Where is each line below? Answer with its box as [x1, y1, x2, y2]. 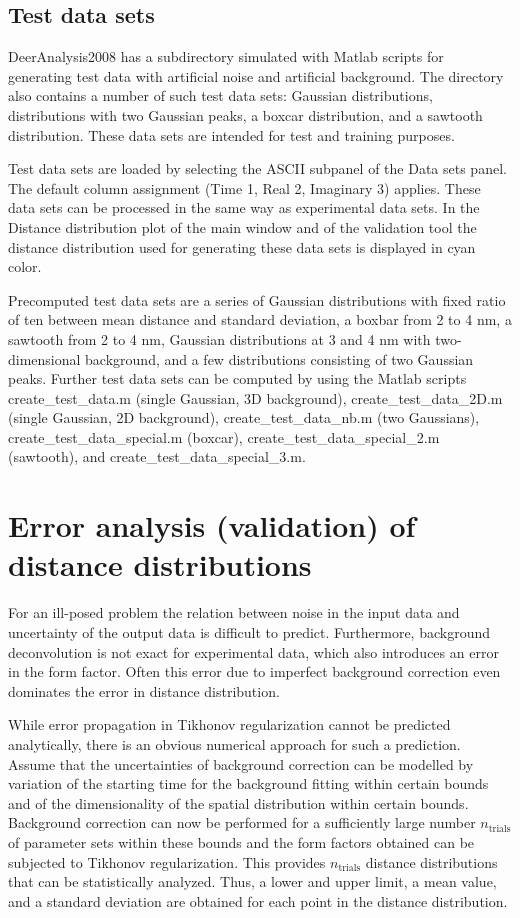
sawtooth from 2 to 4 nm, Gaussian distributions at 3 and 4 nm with [8, 328, 431, 349]
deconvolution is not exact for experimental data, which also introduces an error [8, 641, 499, 662]
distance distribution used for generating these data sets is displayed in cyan [8, 236, 476, 257]
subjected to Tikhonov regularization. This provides [8, 851, 326, 872]
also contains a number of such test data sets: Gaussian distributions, [8, 85, 433, 106]
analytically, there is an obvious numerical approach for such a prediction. [8, 733, 461, 754]
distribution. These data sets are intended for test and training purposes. [8, 124, 455, 145]
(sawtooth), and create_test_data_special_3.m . [8, 446, 306, 467]
